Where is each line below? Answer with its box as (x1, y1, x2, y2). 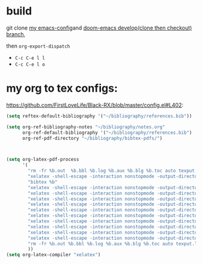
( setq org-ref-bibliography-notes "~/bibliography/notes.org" (6, 124, 165, 130)
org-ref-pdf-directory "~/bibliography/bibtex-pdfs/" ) (22, 135, 163, 141)
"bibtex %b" (28, 179, 58, 185)
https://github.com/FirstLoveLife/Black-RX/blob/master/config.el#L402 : (6, 101, 184, 108)
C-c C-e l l (14, 55, 45, 61)
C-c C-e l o (14, 61, 45, 68)
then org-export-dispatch (6, 42, 70, 49)
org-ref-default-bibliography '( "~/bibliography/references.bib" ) (22, 130, 192, 136)
